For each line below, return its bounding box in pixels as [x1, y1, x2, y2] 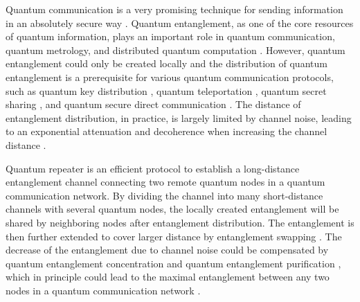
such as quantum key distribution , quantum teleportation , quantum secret [6, 83, 327, 98]
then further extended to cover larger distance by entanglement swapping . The [6, 229, 342, 243]
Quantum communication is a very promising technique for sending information [6, 2, 343, 16]
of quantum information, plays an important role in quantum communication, [6, 29, 335, 44]
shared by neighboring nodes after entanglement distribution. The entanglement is [6, 215, 354, 229]
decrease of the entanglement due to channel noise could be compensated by [6, 242, 329, 257]
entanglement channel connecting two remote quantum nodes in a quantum [6, 175, 325, 189]
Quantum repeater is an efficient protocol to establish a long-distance [6, 161, 300, 175]
